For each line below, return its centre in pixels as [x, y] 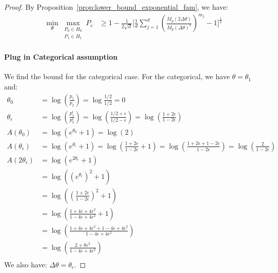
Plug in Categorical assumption [61, 57]
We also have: [26, 264]
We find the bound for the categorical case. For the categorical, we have [117, 76]
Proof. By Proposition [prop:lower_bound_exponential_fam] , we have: [116, 7]
